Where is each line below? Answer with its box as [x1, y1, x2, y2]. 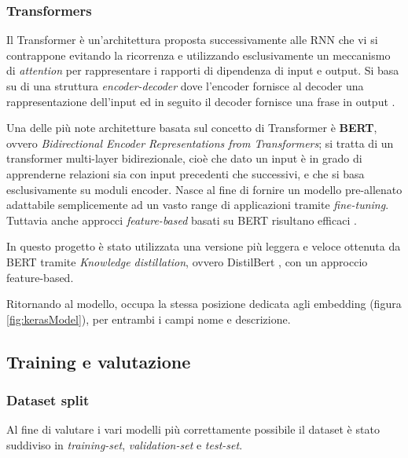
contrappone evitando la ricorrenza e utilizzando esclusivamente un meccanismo [6, 46, 391, 63]
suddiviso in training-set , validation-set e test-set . [6, 436, 243, 453]
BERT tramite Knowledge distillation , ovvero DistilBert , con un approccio [6, 253, 368, 269]
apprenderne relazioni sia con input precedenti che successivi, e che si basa [6, 165, 365, 181]
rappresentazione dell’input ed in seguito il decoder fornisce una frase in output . [6, 93, 395, 109]
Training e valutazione [6, 349, 191, 373]
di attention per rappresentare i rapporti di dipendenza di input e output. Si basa [6, 62, 399, 79]
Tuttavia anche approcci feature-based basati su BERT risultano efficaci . [6, 211, 357, 228]
